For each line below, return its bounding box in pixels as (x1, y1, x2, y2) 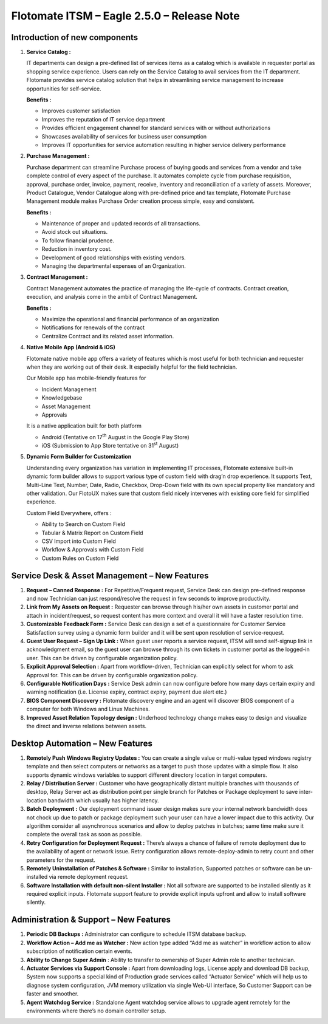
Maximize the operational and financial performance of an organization (41, 316, 219, 323)
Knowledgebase (41, 394, 83, 401)
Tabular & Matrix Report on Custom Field (41, 529, 143, 536)
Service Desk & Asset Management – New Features (11, 570, 209, 581)
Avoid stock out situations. (41, 228, 108, 236)
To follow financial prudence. (41, 237, 115, 244)
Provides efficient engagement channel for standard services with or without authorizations (41, 125, 271, 132)
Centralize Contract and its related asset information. (41, 332, 174, 340)
